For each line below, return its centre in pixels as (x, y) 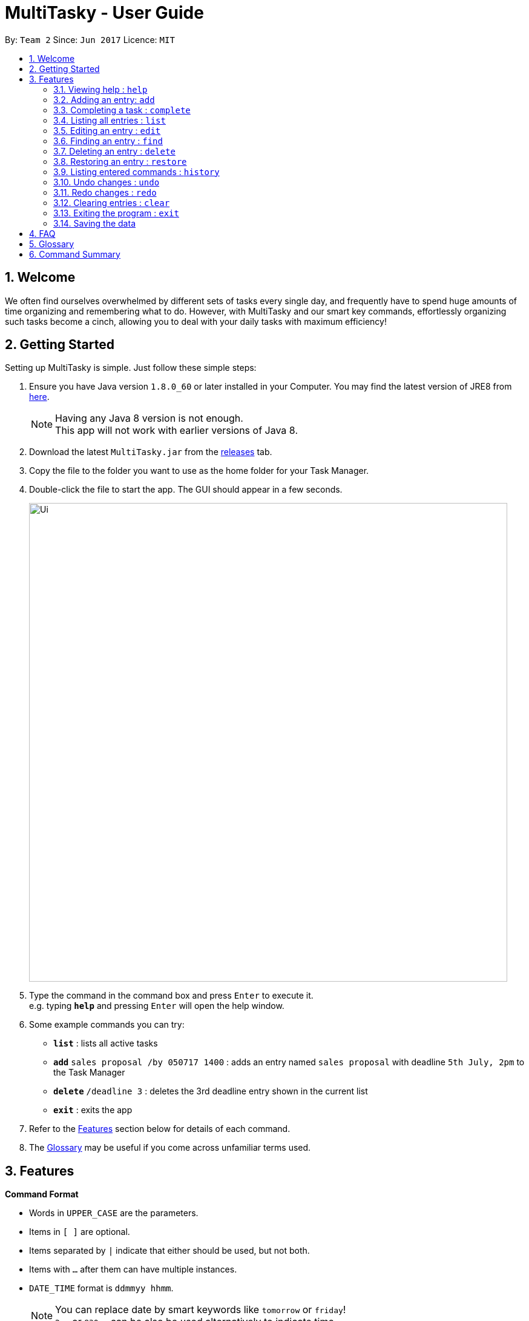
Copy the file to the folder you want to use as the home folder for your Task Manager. (199, 471)
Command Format (42, 1194)
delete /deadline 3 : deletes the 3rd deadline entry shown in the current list (211, 1091)
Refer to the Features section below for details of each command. (160, 1129)
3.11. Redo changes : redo (105, 192)
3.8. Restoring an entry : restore (120, 161)
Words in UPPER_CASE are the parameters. (114, 1213)
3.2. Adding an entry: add (104, 99)
